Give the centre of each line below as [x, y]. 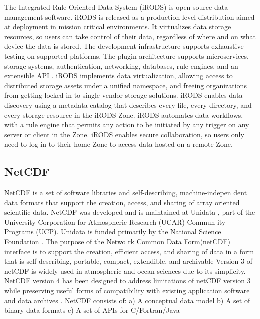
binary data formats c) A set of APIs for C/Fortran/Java [92, 310]
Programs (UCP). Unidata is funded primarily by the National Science [113, 231]
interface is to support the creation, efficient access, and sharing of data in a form [129, 251]
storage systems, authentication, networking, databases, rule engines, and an [121, 65]
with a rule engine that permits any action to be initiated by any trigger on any [127, 125]
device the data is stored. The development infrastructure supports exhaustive [124, 46]
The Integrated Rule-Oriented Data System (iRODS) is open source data [116, 7]
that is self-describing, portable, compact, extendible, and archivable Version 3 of [128, 261]
